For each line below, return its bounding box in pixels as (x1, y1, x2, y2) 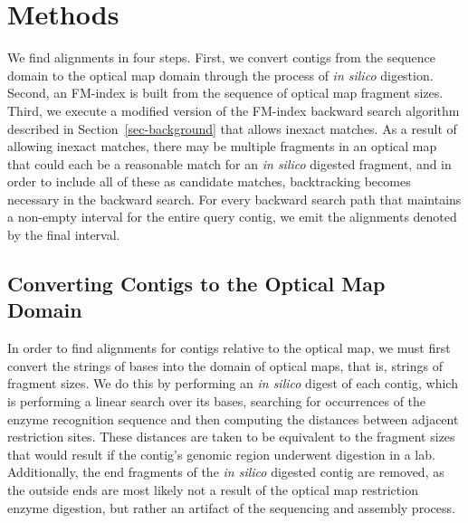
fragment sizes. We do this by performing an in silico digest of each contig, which (7, 374, 458, 393)
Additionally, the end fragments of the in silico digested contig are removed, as (7, 462, 444, 481)
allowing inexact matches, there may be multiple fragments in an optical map (7, 137, 437, 156)
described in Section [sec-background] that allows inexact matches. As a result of (7, 119, 457, 138)
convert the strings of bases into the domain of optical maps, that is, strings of (7, 356, 443, 375)
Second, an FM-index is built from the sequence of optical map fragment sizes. (7, 83, 444, 102)
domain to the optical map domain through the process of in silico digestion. (7, 65, 434, 84)
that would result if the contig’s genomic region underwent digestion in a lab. (7, 444, 435, 463)
